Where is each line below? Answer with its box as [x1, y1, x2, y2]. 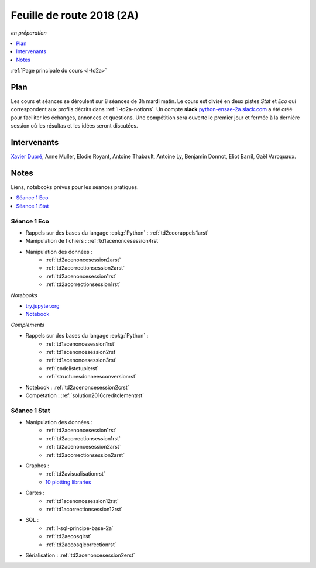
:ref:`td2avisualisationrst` [45, 470, 105, 477]
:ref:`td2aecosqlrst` [45, 533, 92, 540]
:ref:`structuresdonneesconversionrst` [45, 373, 137, 380]
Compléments [11, 321, 45, 328]
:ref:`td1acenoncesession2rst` [45, 349, 117, 355]
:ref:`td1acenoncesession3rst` [45, 357, 117, 364]
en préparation [11, 29, 47, 36]
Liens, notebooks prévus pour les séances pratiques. [11, 184, 139, 190]
